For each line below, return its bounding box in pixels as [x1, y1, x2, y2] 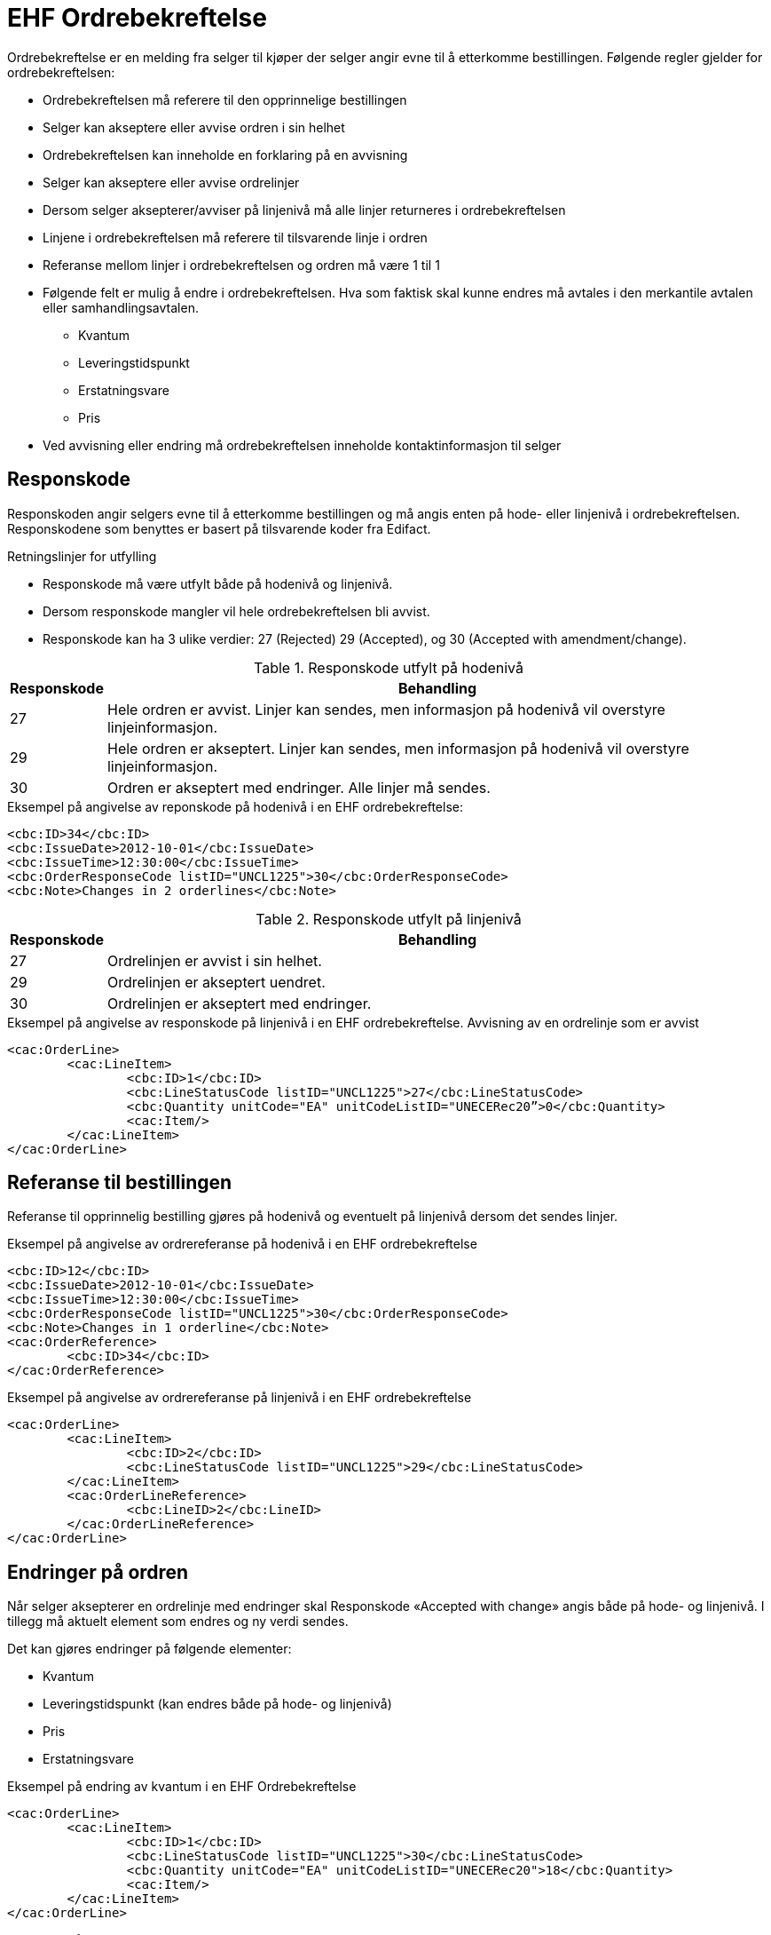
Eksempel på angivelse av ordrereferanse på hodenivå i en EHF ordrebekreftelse [7, 1236, 477, 1252]
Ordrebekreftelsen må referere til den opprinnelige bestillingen [43, 91, 407, 107]
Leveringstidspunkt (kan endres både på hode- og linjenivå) [43, 1696, 392, 1712]
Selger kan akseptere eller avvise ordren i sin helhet [43, 119, 345, 135]
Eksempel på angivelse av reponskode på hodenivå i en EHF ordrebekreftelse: [7, 798, 463, 814]
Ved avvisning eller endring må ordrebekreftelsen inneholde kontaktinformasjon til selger [43, 437, 562, 453]
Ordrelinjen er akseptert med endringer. [106, 994, 372, 1012]
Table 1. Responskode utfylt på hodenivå [253, 658, 523, 677]
